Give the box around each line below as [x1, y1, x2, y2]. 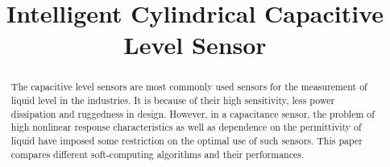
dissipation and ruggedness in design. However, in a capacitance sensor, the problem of [10, 106, 375, 120]
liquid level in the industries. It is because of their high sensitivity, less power [10, 94, 335, 107]
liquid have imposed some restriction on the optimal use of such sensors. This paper [10, 133, 363, 147]
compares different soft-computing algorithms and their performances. [10, 147, 305, 161]
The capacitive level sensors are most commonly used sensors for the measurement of [10, 80, 367, 94]
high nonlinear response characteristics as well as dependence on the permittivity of [10, 120, 362, 134]
